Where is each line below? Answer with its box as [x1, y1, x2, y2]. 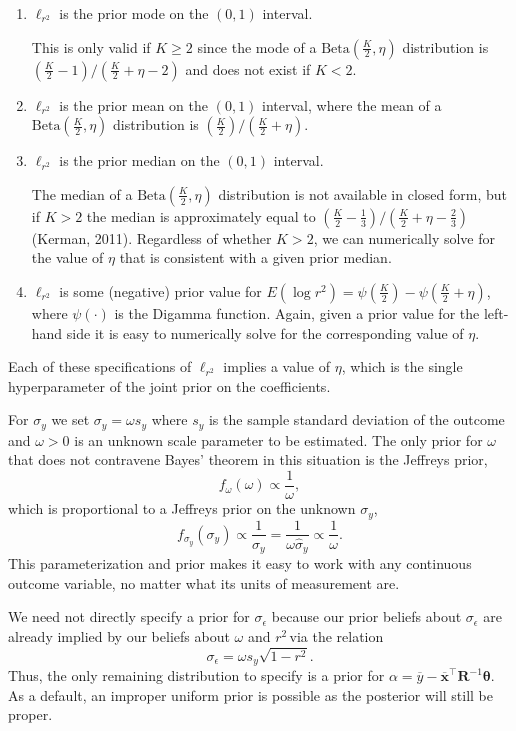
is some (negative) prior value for [59, 280, 262, 301]
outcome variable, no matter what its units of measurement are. [8, 572, 400, 593]
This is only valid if [31, 36, 151, 57]
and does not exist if [185, 58, 311, 79]
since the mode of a [197, 36, 317, 57]
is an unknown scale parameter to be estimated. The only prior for [74, 429, 483, 450]
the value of [31, 247, 104, 268]
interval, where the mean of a [262, 94, 442, 115]
